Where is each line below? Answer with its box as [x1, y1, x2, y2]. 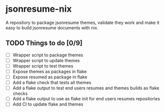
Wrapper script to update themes [12, 57, 80, 63]
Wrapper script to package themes [12, 52, 83, 58]
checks [12, 90, 28, 96]
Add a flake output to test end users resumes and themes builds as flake [12, 85, 160, 91]
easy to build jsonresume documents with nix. [5, 24, 99, 30]
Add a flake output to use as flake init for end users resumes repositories [12, 96, 160, 102]
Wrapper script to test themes [12, 63, 74, 69]
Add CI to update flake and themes [12, 101, 83, 107]
